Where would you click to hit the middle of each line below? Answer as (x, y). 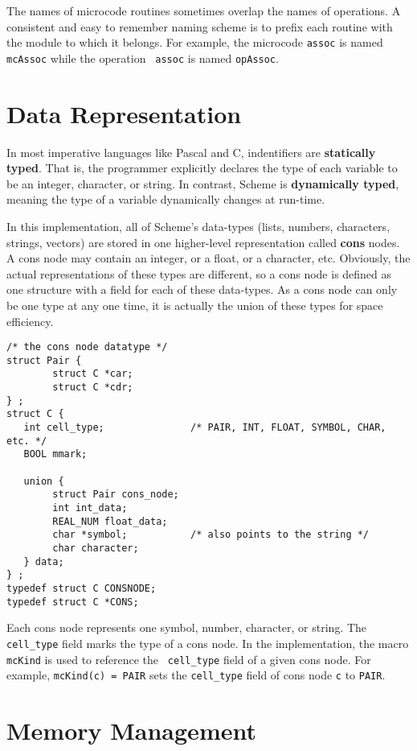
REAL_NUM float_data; (110, 521)
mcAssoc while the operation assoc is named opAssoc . (143, 58)
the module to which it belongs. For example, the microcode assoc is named (195, 42)
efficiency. (30, 321)
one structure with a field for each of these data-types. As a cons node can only (202, 289)
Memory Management (131, 730)
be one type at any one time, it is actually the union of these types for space (195, 305)
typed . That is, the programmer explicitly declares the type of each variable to (202, 168)
